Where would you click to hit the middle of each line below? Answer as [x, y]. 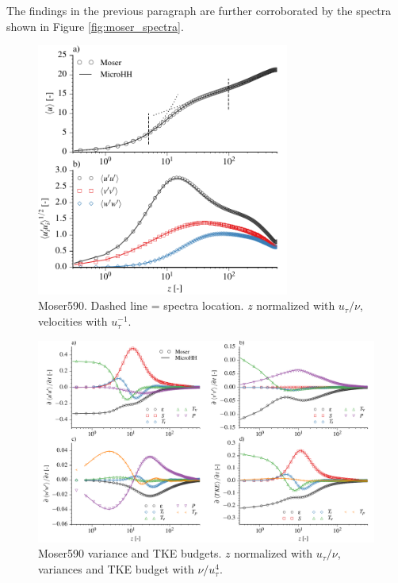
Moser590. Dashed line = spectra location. [141, 305]
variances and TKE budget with [116, 569]
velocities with [73, 321]
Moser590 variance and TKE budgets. [130, 553]
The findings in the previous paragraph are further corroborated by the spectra [199, 10]
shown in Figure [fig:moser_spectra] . [95, 26]
